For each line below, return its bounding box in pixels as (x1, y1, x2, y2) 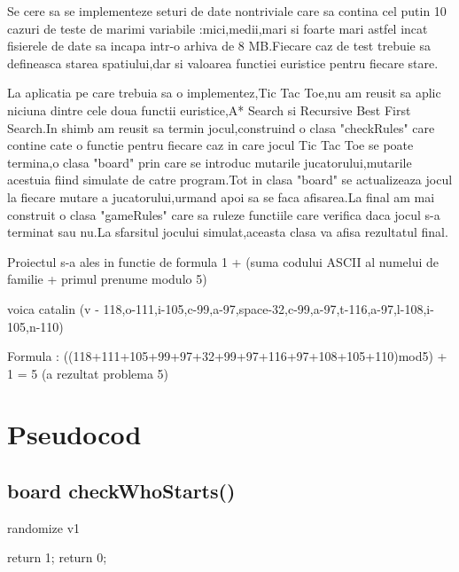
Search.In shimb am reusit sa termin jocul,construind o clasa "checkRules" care (7, 118, 435, 137)
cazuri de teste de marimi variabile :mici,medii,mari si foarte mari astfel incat (7, 19, 428, 37)
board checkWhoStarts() (7, 477, 236, 505)
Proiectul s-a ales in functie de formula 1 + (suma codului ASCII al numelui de (7, 252, 440, 270)
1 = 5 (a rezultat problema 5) (7, 364, 169, 382)
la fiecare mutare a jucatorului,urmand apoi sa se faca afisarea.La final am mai (7, 187, 435, 206)
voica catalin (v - (7, 299, 99, 317)
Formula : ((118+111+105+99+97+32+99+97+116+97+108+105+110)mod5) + (7, 347, 447, 365)
